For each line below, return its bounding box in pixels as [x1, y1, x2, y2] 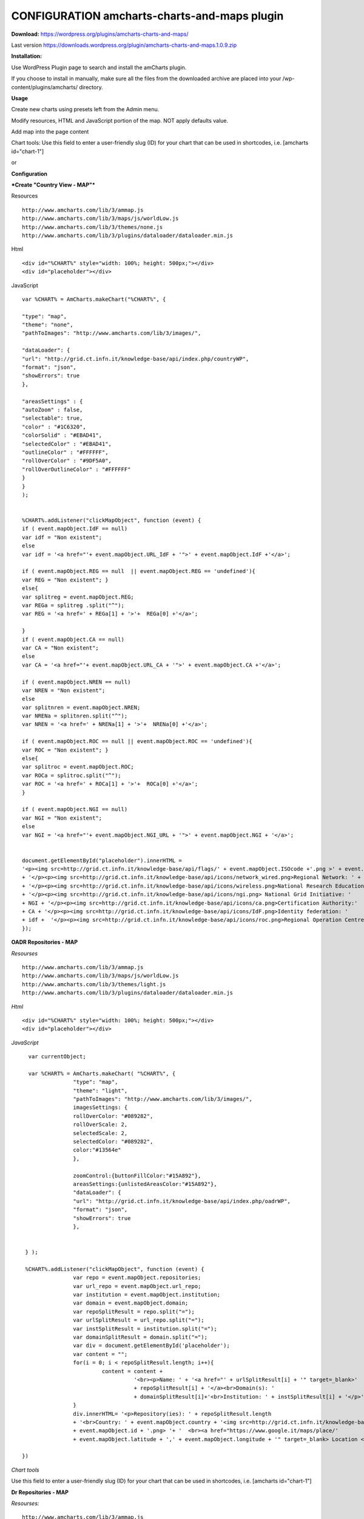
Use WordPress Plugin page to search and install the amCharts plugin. [11, 64, 187, 71]
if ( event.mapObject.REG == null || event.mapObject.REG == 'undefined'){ [22, 568, 256, 575]
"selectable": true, [22, 415, 83, 422]
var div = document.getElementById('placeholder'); [73, 1342, 230, 1349]
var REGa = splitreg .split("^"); [22, 602, 124, 609]
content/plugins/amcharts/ [11, 83, 78, 91]
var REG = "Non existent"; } [22, 576, 109, 583]
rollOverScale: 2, [73, 1121, 128, 1128]
